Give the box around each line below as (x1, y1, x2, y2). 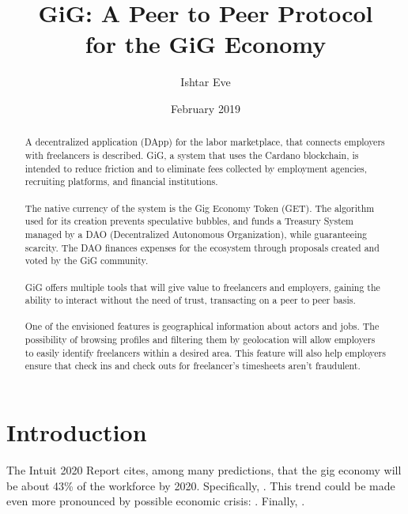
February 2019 (171, 100, 240, 116)
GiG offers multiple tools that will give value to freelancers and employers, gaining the (25, 280, 380, 293)
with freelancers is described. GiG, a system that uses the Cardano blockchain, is (25, 148, 359, 161)
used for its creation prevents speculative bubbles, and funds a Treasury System (25, 214, 354, 228)
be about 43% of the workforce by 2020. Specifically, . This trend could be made (6, 477, 395, 493)
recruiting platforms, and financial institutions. (25, 175, 218, 188)
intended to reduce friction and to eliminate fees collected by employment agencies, (25, 161, 367, 175)
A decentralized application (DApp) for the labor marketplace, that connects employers (25, 135, 385, 149)
